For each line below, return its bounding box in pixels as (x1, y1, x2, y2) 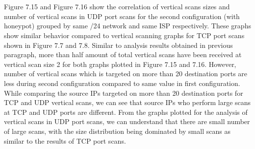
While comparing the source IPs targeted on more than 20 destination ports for (4, 87, 243, 98)
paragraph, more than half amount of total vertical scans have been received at (4, 49, 242, 60)
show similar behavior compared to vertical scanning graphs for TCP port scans (4, 30, 245, 40)
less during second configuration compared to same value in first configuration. (4, 78, 240, 88)
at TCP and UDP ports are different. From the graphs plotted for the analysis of (4, 106, 248, 117)
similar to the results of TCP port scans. (4, 135, 126, 146)
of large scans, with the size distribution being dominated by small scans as (4, 126, 230, 136)
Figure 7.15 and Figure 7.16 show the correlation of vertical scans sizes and (4, 1, 230, 12)
